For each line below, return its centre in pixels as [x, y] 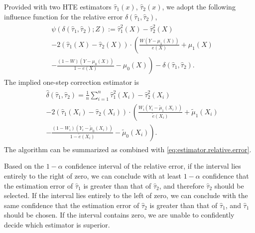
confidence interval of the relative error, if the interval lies [153, 166]
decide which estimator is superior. [57, 224]
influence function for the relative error [64, 16]
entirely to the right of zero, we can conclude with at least [93, 175]
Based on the [24, 166]
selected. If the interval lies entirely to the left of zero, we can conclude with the [126, 195]
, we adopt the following [199, 6]
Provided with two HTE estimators [58, 6]
